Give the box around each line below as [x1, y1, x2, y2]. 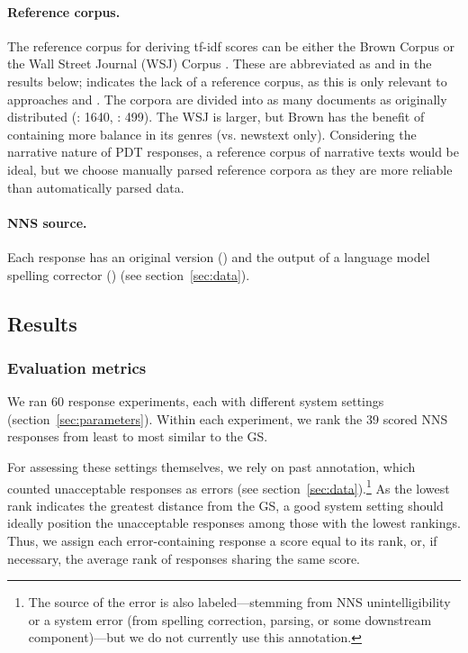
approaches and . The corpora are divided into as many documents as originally [7, 89, 447, 108]
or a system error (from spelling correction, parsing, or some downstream [28, 610, 432, 629]
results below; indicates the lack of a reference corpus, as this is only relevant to [7, 71, 447, 90]
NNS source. [7, 213, 87, 231]
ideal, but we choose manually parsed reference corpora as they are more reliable [7, 159, 453, 178]
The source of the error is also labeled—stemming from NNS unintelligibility [28, 593, 451, 612]
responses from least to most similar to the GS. [7, 427, 268, 446]
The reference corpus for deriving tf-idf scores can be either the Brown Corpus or [7, 36, 455, 55]
